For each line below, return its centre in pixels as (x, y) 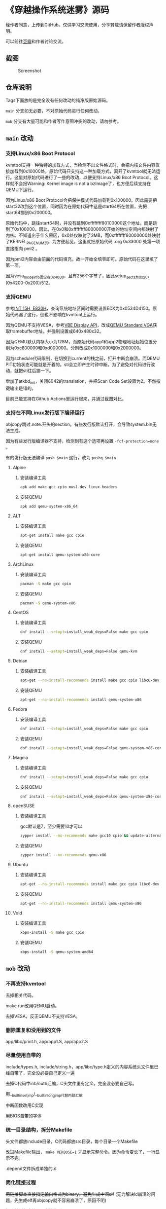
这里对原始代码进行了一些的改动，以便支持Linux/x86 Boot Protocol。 (84, 178)
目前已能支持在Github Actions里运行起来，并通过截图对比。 (66, 399)
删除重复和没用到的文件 (33, 1030)
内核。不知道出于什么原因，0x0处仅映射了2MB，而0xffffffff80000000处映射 (83, 235)
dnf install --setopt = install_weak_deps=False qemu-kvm (79, 652)
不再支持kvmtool (26, 984)
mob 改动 (18, 969)
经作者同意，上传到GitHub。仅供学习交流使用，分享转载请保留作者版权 (77, 25)
